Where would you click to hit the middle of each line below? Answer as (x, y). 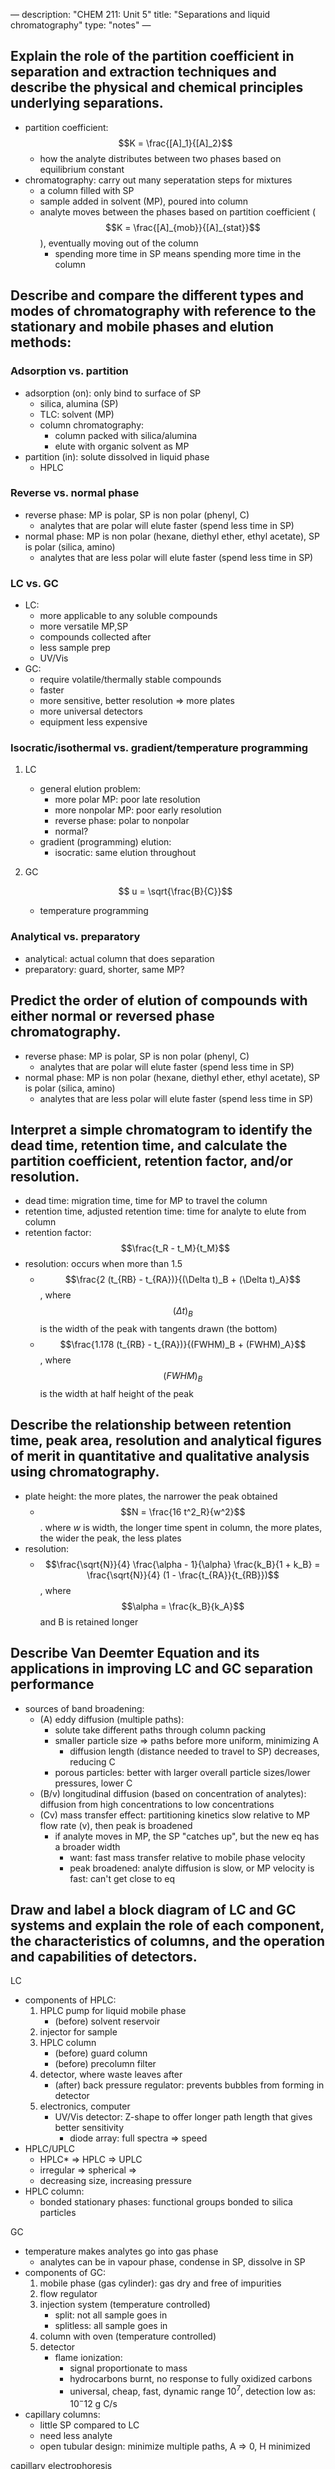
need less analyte (76, 2435)
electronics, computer (85, 2106)
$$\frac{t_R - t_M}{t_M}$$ (175, 1248)
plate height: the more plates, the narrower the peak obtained (151, 1496)
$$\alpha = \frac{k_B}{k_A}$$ (183, 1606)
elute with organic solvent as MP (122, 446)
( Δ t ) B (182, 1312)
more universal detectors (91, 711)
